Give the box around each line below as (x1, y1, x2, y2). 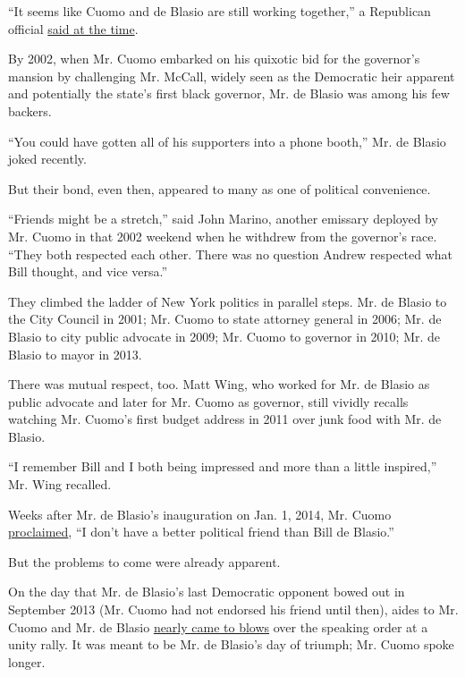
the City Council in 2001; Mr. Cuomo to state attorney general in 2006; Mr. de (8, 309, 442, 328)
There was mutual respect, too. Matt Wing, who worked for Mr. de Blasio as (8, 375, 430, 394)
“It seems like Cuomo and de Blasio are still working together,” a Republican (8, 2, 431, 20)
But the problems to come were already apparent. (8, 552, 281, 571)
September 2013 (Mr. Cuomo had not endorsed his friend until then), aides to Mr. (8, 600, 459, 619)
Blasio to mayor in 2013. (8, 344, 142, 363)
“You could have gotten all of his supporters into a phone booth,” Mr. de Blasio (8, 131, 446, 150)
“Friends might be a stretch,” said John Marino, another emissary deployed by (8, 209, 438, 228)
